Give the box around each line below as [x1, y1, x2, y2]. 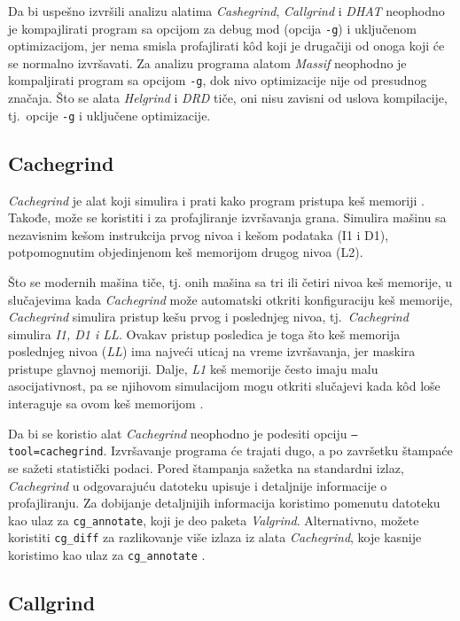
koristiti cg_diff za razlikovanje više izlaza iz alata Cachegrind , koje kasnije [8, 528, 422, 547]
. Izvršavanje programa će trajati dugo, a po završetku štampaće [103, 441, 453, 460]
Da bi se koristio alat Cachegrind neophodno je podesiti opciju [8, 423, 347, 442]
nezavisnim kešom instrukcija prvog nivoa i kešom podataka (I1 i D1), [8, 225, 389, 244]
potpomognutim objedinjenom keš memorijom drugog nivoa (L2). [8, 243, 363, 261]
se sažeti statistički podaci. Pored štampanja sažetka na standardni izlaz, [8, 458, 404, 477]
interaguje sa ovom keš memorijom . [8, 394, 204, 413]
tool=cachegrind [8, 446, 104, 459]
